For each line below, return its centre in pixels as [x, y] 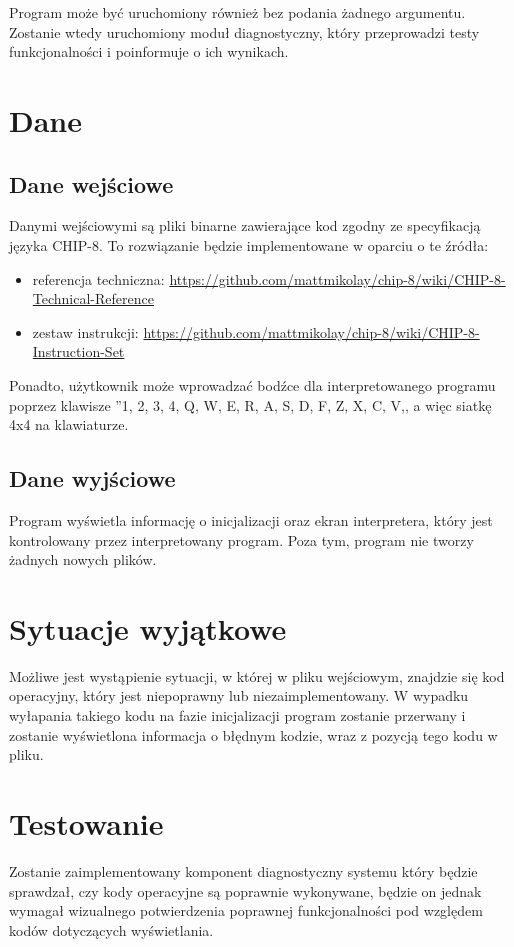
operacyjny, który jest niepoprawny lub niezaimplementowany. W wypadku [239, 695]
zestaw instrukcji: [85, 331]
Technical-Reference [93, 298]
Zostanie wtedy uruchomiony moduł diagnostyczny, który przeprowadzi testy [244, 31]
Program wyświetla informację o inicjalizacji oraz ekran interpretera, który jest [251, 519]
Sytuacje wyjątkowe [148, 627]
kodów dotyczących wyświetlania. [111, 929]
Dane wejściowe [91, 183]
